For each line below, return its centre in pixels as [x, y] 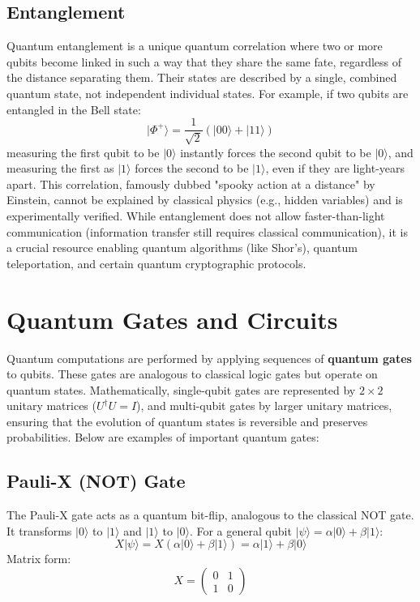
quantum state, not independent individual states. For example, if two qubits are [208, 93]
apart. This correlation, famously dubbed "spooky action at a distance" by [191, 184]
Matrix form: [39, 559]
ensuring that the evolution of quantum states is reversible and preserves [187, 421]
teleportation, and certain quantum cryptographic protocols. [156, 263]
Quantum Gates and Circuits [172, 319]
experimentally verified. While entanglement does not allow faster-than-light [196, 216]
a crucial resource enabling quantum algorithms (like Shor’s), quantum [182, 248]
